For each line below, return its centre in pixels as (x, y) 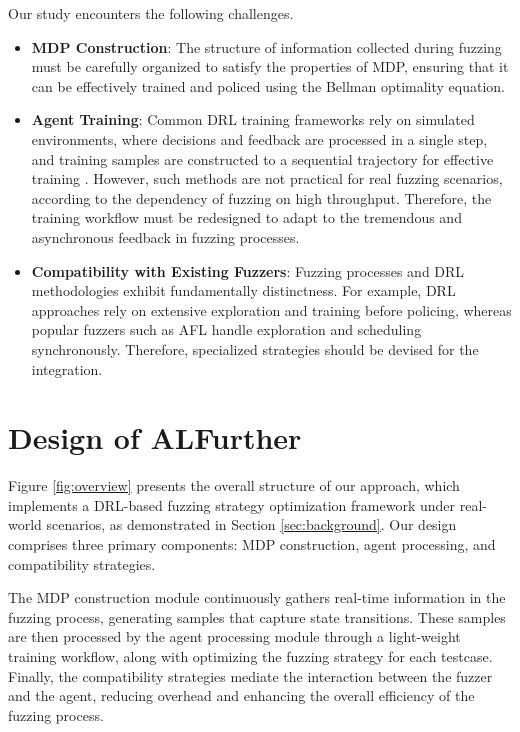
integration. (67, 368)
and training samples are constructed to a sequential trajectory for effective (262, 158)
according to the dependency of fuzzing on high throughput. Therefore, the (261, 197)
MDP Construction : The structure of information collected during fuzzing (266, 46)
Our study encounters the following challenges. (151, 13)
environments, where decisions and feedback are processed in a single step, (259, 138)
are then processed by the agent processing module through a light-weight (234, 636)
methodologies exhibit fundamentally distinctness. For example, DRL (243, 290)
